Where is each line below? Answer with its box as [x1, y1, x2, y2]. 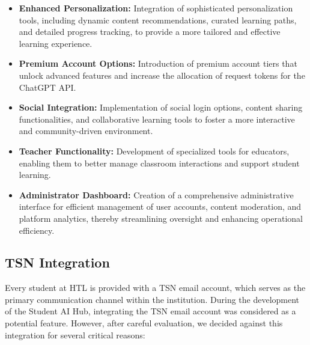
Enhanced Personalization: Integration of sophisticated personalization [19, 2, 293, 14]
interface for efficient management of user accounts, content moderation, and [19, 200, 302, 213]
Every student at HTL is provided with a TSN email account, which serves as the [5, 281, 306, 294]
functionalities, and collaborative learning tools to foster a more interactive [19, 112, 295, 125]
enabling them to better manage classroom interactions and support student [19, 156, 300, 169]
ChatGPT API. [19, 81, 76, 93]
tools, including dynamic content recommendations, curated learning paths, [19, 13, 297, 26]
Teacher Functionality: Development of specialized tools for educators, [19, 144, 290, 157]
